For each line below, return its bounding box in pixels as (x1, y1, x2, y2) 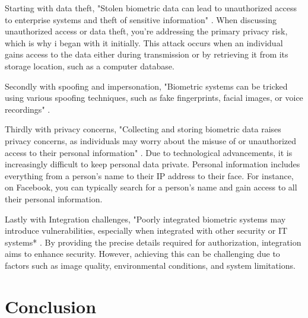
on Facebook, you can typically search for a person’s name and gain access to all (5, 181, 297, 193)
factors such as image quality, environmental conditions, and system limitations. (5, 259, 296, 271)
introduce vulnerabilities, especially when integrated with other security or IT (5, 224, 288, 237)
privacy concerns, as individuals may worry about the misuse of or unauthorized (5, 134, 297, 147)
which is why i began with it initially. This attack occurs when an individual (5, 36, 283, 49)
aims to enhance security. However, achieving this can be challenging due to (5, 247, 280, 260)
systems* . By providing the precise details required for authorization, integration (5, 236, 301, 248)
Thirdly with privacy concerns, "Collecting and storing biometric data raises (5, 123, 281, 135)
